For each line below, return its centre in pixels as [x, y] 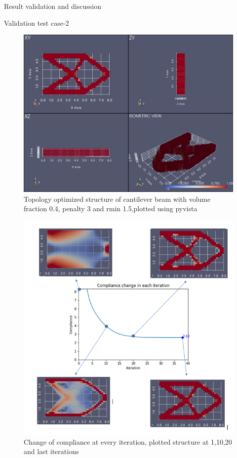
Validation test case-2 [37, 23]
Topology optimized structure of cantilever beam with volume [117, 199]
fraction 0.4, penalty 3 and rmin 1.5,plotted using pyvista [111, 208]
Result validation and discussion [53, 6]
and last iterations [51, 451]
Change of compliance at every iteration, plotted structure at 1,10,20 [128, 441]
